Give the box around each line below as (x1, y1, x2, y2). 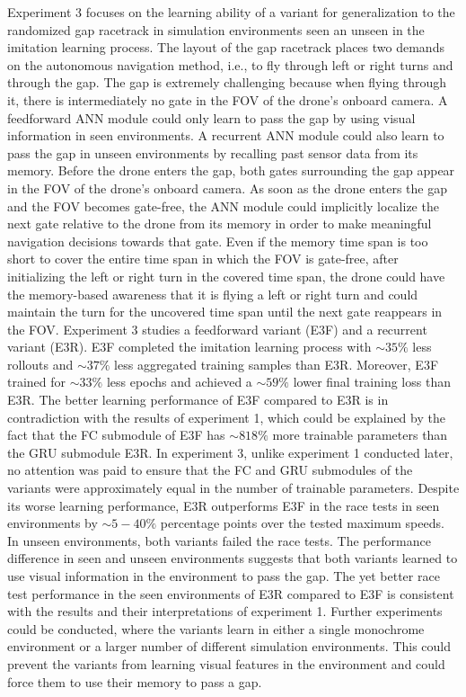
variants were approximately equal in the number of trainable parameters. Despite (7, 478, 460, 497)
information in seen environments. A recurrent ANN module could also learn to (7, 126, 444, 145)
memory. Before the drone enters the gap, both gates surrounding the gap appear (7, 161, 455, 180)
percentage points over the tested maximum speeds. (160, 514, 444, 532)
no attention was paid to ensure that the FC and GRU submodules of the (7, 460, 413, 479)
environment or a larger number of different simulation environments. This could (7, 637, 452, 656)
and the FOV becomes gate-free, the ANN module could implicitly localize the (7, 196, 439, 215)
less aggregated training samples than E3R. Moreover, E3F (114, 354, 439, 373)
